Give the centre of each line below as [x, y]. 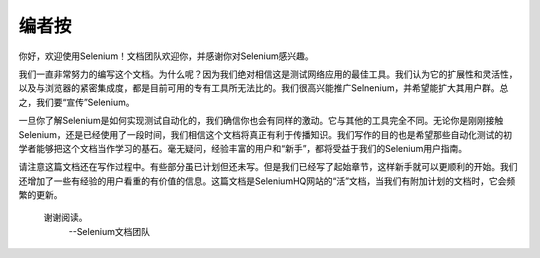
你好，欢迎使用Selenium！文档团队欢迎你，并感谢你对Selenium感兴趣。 [166, 56]
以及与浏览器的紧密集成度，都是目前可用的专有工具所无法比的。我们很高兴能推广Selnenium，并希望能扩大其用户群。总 [263, 88]
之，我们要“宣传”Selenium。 [76, 102]
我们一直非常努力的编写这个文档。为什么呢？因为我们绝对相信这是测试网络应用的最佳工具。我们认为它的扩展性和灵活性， [268, 74]
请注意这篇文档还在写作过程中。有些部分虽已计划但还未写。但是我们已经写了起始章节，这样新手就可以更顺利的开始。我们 [268, 167]
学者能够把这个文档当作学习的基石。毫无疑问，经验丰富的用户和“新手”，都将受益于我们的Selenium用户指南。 [243, 148]
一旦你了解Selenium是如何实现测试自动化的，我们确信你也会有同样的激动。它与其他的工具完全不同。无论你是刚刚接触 [261, 121]
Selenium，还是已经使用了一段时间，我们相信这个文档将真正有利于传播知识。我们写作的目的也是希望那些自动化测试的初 [265, 134]
